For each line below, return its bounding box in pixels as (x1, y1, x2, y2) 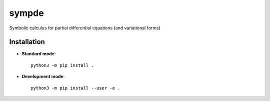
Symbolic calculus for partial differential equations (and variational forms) (9, 25, 161, 31)
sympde (9, 7, 44, 18)
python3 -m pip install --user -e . (30, 85, 120, 91)
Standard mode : (21, 51, 56, 57)
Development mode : (21, 74, 65, 80)
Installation (9, 38, 45, 46)
